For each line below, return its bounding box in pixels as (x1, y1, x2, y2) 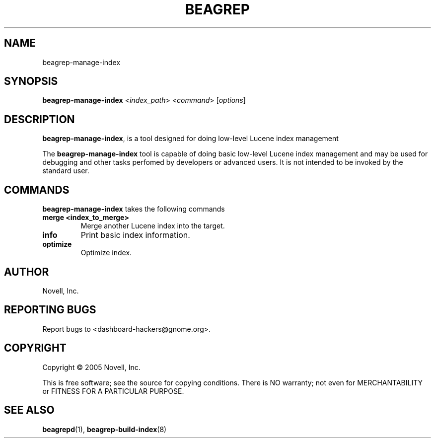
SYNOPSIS (4, 75, 58, 88)
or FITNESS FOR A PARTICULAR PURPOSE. (42, 386, 184, 395)
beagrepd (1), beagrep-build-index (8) (42, 425, 167, 434)
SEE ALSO (4, 404, 55, 417)
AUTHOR (4, 265, 49, 278)
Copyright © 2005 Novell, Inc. (42, 363, 141, 371)
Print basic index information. (80, 230, 190, 240)
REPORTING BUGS (4, 303, 96, 316)
